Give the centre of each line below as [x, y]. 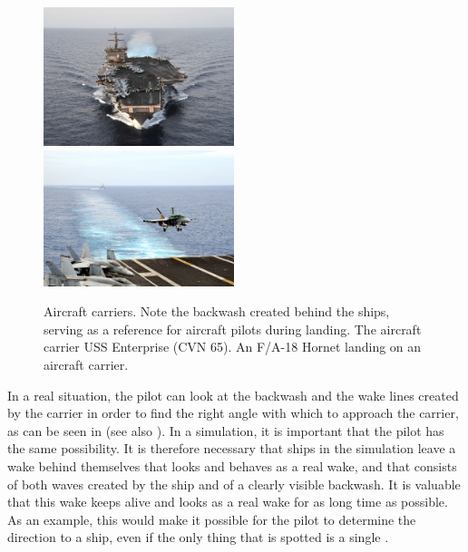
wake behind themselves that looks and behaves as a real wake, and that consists [232, 466]
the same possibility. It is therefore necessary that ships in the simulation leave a [232, 448]
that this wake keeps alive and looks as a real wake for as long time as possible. [228, 502]
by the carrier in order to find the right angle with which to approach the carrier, [233, 413]
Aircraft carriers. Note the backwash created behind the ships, [217, 311]
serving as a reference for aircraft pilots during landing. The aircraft [233, 329]
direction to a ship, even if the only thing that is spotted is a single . [198, 537]
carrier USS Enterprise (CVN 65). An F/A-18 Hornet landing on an [233, 347]
